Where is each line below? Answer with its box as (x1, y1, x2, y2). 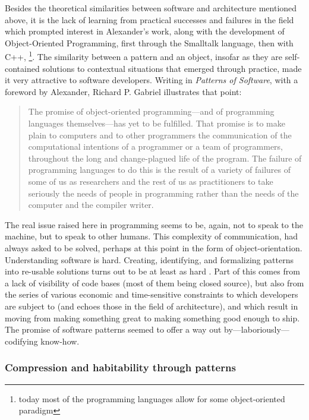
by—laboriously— (224, 323, 289, 336)
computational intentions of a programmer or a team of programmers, (28, 140, 283, 153)
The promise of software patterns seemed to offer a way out (5, 323, 222, 336)
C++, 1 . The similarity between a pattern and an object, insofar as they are (5, 49, 283, 63)
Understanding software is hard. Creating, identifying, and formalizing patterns (5, 253, 294, 266)
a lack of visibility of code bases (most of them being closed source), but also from (5, 276, 304, 289)
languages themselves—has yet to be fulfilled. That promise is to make (28, 117, 285, 129)
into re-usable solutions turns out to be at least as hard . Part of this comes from (5, 265, 300, 277)
